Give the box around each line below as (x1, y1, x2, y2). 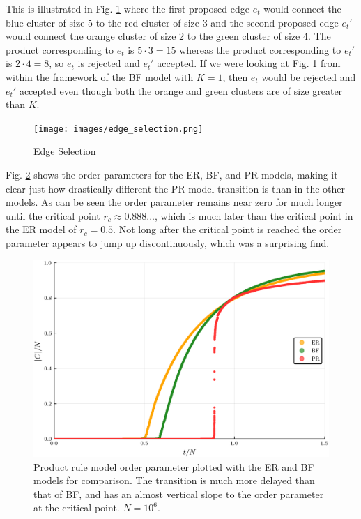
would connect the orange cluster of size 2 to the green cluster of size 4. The (6, 29, 331, 43)
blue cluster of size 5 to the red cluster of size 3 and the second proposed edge (6, 15, 339, 29)
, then (222, 69, 248, 84)
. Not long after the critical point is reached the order (113, 222, 342, 236)
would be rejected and (261, 69, 356, 84)
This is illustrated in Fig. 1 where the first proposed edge (6, 1, 249, 15)
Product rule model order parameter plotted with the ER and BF (33, 459, 314, 474)
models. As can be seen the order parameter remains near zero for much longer (6, 195, 343, 209)
